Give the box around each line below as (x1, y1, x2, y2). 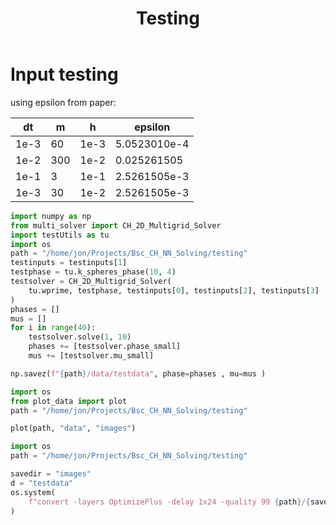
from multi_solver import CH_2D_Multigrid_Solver (10, 220, 222, 231)
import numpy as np (10, 211, 92, 221)
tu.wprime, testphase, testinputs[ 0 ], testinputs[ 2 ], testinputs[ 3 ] (28, 285, 320, 296)
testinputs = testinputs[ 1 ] (10, 258, 128, 268)
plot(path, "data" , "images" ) (10, 423, 137, 434)
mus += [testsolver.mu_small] (28, 351, 155, 361)
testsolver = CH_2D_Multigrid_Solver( (10, 277, 172, 287)
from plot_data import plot (10, 396, 128, 406)
